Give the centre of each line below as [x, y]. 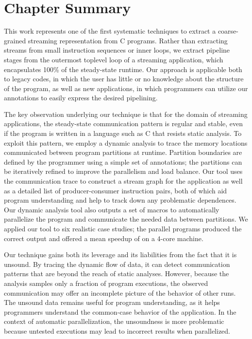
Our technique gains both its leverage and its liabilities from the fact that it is [120, 254]
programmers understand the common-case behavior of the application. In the [120, 311]
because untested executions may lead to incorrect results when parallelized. [117, 330]
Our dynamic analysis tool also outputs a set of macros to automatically [112, 209]
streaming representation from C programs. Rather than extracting [128, 40]
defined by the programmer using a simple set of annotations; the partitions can [123, 161]
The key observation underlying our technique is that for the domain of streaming [126, 114]
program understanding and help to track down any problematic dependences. [120, 200]
